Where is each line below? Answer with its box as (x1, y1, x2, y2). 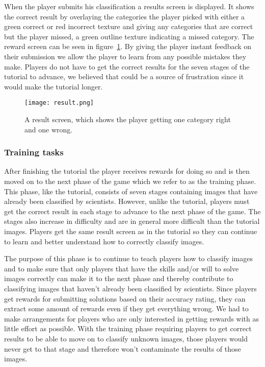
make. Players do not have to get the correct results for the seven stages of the (4, 61, 250, 72)
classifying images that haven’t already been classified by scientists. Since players (4, 283, 257, 293)
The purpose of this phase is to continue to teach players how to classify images (4, 253, 253, 264)
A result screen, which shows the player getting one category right (24, 114, 231, 124)
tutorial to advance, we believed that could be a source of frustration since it (4, 71, 244, 82)
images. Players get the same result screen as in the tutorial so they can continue (4, 225, 257, 236)
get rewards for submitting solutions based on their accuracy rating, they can (4, 293, 246, 304)
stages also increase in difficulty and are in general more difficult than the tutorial (4, 216, 260, 226)
